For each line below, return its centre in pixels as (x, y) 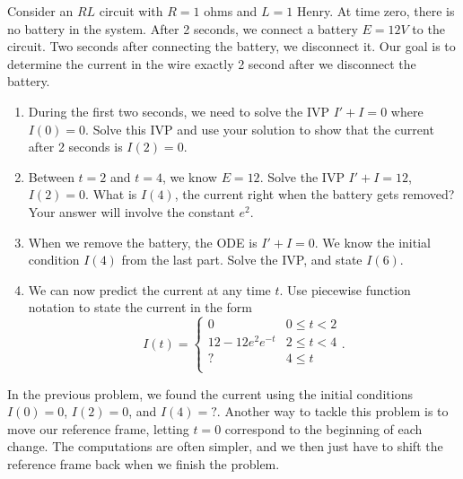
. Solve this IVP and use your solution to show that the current (260, 129)
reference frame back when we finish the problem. (144, 464)
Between (51, 176)
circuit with (131, 11)
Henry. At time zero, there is (376, 11)
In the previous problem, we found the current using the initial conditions (210, 393)
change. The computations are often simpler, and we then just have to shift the (225, 446)
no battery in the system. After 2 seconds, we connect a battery (183, 28)
